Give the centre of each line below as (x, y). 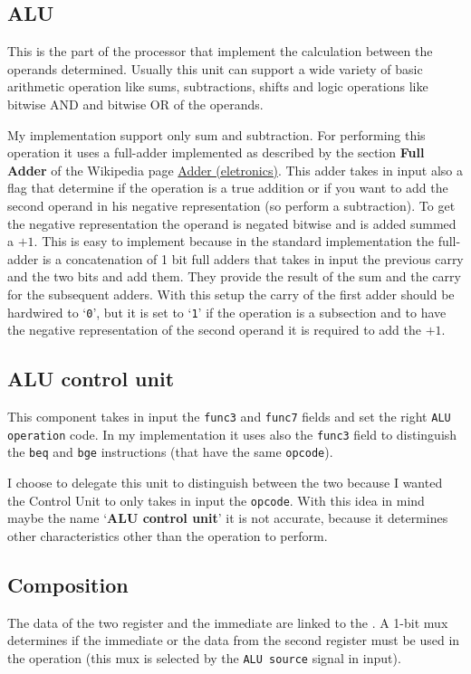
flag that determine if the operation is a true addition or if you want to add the (228, 188)
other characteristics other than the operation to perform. (168, 535)
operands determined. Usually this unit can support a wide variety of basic (215, 68)
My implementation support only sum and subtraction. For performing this (216, 134)
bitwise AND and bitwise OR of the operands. (135, 104)
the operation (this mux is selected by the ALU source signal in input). (204, 657)
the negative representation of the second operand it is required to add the (214, 330)
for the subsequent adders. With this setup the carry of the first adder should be (231, 294)
